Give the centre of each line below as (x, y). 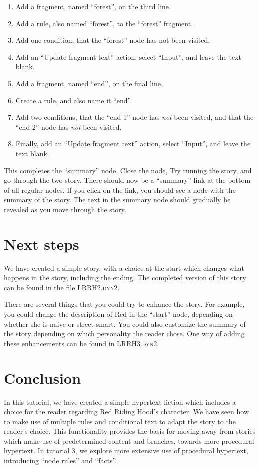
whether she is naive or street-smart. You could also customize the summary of (125, 324)
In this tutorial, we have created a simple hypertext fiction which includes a (120, 402)
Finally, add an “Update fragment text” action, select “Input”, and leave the (133, 144)
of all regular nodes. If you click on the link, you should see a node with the (120, 190)
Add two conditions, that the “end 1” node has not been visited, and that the (134, 117)
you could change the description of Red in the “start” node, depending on (118, 314)
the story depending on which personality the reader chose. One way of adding (124, 334)
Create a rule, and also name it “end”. (74, 100)
